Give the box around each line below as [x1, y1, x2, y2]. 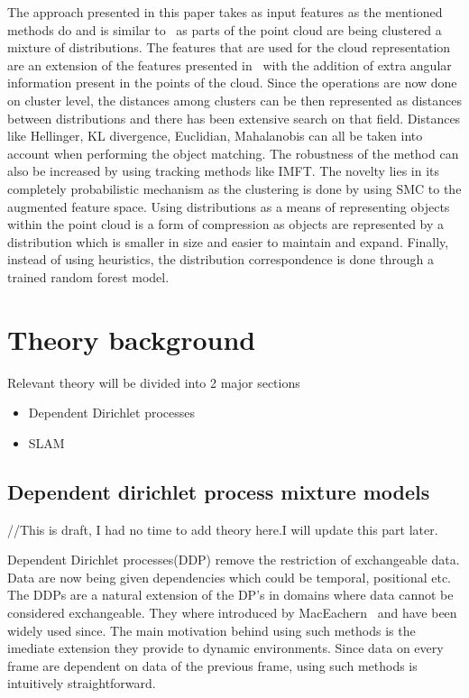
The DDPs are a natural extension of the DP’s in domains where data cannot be [7, 585, 454, 604]
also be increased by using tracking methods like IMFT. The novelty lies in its [7, 161, 440, 180]
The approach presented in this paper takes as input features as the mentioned [7, 3, 443, 21]
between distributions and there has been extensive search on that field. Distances [7, 108, 461, 127]
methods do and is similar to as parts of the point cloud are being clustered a [7, 20, 442, 39]
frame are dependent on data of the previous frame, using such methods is [7, 656, 418, 675]
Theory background [7, 320, 256, 357]
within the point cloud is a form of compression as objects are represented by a [7, 215, 445, 234]
